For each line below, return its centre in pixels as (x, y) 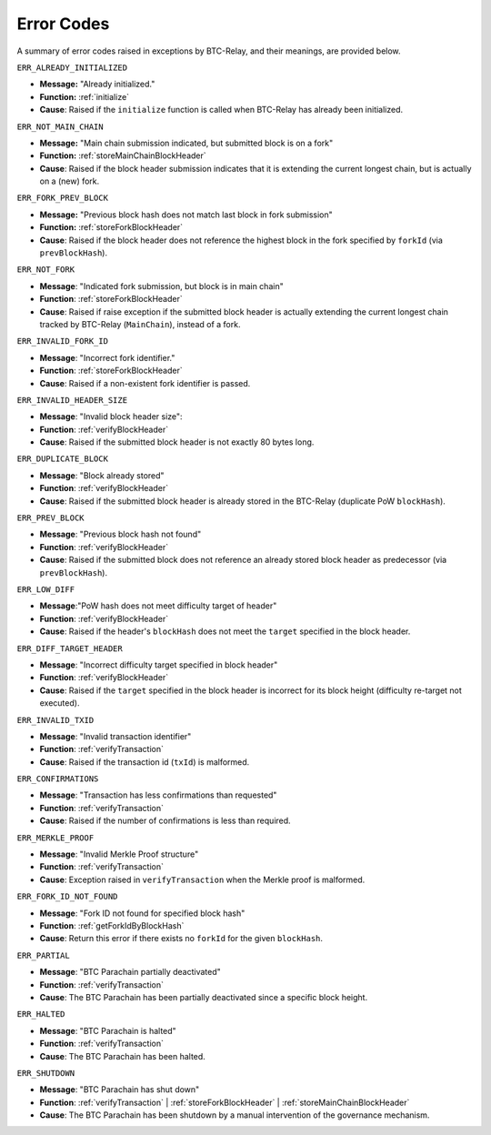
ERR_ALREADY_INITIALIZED (72, 67)
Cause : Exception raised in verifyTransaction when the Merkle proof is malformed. (202, 879)
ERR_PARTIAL (43, 955)
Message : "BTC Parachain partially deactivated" (130, 972)
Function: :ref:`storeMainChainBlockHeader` (123, 156)
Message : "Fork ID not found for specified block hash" (142, 913)
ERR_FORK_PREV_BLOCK (63, 198)
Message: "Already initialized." (97, 84)
